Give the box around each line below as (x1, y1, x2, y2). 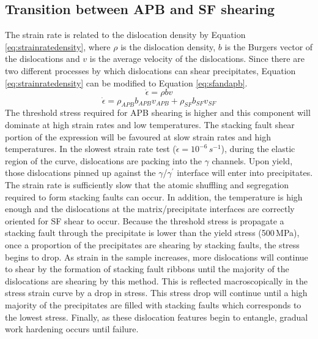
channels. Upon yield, (212, 154, 293, 167)
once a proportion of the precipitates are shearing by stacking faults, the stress (5, 238, 300, 251)
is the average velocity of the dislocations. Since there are (89, 52, 305, 65)
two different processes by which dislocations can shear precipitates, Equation (5, 64, 296, 77)
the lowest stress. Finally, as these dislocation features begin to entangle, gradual (5, 310, 308, 323)
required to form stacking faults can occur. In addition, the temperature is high (5, 190, 303, 203)
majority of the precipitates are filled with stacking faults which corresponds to (5, 298, 301, 311)
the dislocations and (5, 52, 80, 65)
